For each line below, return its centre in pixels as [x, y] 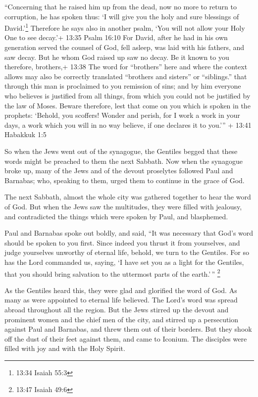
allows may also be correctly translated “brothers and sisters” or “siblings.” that [126, 76]
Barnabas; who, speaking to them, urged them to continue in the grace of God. [125, 180]
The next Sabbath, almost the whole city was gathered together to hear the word [128, 197]
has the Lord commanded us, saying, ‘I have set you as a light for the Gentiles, [124, 262]
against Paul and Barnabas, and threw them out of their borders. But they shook [128, 329]
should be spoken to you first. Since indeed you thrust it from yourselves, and [122, 242]
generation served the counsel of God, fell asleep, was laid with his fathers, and [125, 47]
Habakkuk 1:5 [26, 134]
